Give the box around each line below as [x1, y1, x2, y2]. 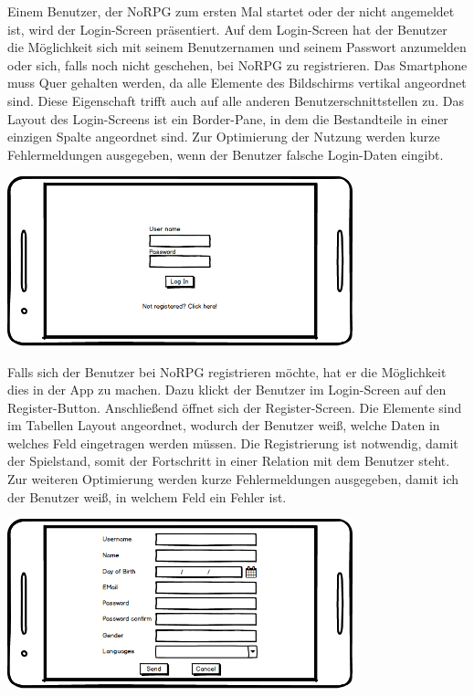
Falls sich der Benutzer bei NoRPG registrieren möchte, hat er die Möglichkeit [7, 362, 447, 381]
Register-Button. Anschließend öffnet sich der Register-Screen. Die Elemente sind [7, 397, 462, 417]
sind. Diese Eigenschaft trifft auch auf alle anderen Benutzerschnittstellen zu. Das [7, 90, 464, 110]
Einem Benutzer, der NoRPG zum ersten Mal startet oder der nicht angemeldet [7, 2, 455, 20]
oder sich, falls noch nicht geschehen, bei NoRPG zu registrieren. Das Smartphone [7, 55, 468, 74]
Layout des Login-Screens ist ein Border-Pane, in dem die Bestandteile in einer [7, 109, 448, 128]
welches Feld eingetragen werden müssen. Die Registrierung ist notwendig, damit [7, 433, 458, 452]
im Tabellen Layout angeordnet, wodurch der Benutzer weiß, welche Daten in [7, 416, 440, 435]
